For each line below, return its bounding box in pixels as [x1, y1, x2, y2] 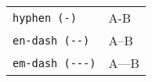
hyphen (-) [13, 11, 77, 24]
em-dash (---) [13, 56, 96, 70]
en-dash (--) [13, 34, 90, 47]
